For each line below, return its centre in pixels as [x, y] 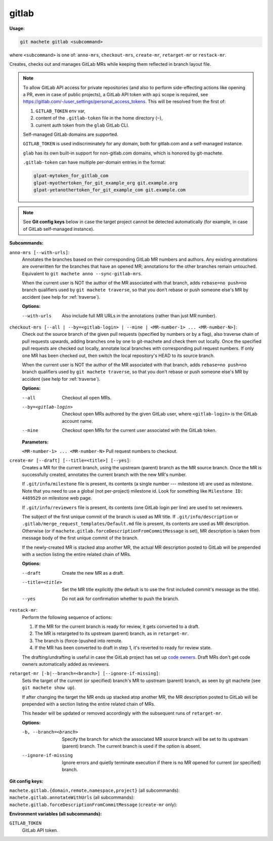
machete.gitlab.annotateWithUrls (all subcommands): [72, 797]
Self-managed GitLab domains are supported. [71, 135]
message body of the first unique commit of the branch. [80, 538]
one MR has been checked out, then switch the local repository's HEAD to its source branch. [118, 355]
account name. [77, 421]
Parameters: [35, 442]
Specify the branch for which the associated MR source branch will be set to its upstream [155, 739]
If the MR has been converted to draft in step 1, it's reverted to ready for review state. [123, 648]
